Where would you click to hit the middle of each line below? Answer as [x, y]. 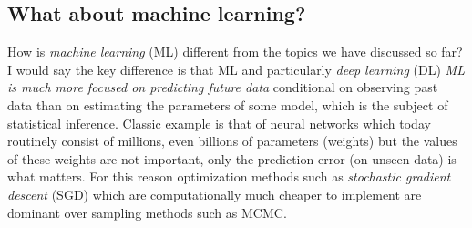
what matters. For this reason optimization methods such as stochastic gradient [229, 176]
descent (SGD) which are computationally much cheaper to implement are [215, 194]
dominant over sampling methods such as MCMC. [147, 212]
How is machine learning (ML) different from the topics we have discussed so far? [235, 52]
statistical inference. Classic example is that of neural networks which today [219, 123]
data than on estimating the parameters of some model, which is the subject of [228, 104]
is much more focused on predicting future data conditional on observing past [223, 87]
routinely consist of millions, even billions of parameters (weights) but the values [232, 141]
